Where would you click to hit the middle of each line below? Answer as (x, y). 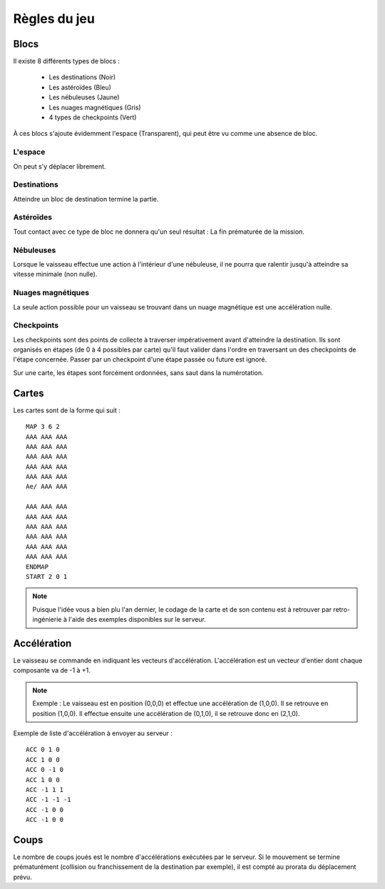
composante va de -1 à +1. (52, 670)
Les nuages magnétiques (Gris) (95, 107)
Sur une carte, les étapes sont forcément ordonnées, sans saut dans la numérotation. (138, 372)
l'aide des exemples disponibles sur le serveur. (137, 620)
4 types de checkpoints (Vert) (93, 117)
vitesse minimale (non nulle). (55, 274)
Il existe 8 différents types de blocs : (67, 61)
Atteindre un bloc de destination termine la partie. (86, 199)
